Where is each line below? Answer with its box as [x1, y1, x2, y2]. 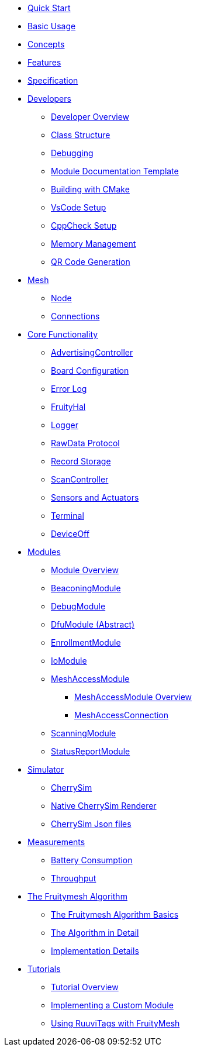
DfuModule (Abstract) [51, 619, 135, 629]
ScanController [51, 474, 109, 484]
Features [27, 57, 61, 67]
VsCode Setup [51, 202, 106, 212]
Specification [27, 75, 78, 85]
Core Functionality [27, 329, 98, 339]
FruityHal [51, 402, 86, 412]
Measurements [27, 837, 85, 847]
